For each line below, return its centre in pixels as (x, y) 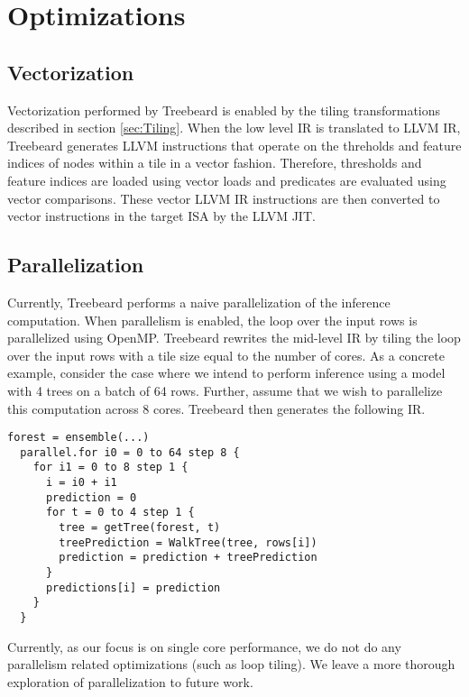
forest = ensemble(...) (78, 438)
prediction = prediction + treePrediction (188, 558)
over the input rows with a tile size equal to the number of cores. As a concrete (226, 355)
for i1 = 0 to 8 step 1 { (110, 468)
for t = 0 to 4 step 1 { (120, 513)
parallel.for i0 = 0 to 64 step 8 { (130, 452)
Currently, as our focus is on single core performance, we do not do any (204, 646)
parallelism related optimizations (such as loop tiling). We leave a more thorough (231, 664)
